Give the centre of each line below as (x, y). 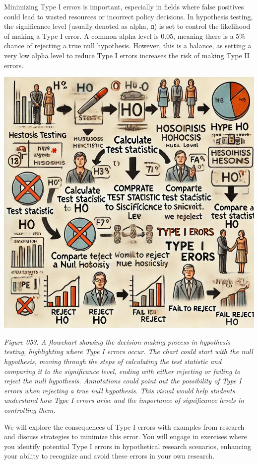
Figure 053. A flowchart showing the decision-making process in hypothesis (117, 341)
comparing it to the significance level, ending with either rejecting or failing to (122, 371)
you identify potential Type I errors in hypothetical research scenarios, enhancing (128, 446)
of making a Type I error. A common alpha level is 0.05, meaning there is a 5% (125, 36)
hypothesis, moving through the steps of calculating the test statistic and (113, 361)
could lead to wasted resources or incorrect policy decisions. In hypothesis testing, (129, 16)
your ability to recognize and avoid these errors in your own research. (109, 456)
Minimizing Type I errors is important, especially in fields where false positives (124, 6)
